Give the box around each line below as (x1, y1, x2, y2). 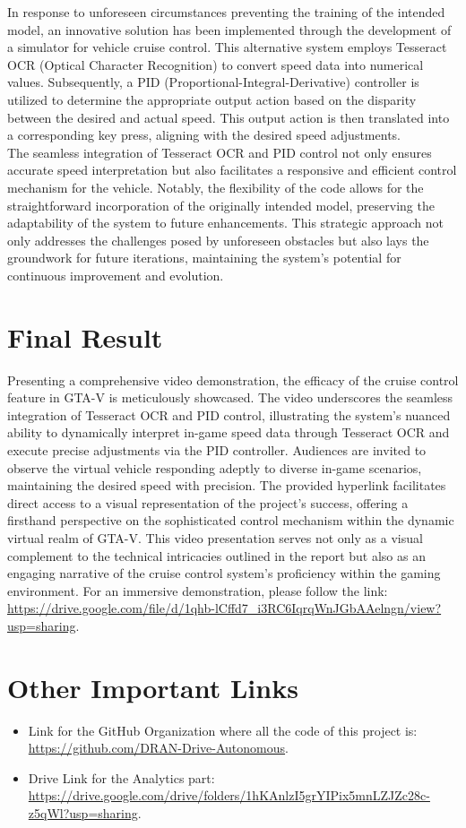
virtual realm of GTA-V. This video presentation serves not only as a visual (7, 528, 423, 547)
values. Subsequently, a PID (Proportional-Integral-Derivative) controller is (7, 73, 419, 91)
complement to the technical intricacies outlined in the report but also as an (7, 546, 426, 565)
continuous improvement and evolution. (7, 265, 224, 284)
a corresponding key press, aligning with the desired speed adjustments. (7, 125, 401, 144)
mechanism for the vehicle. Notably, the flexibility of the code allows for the (7, 177, 424, 196)
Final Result (7, 318, 163, 355)
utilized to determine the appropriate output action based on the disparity (7, 90, 417, 108)
